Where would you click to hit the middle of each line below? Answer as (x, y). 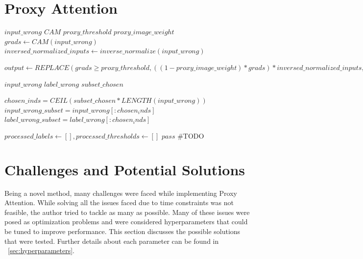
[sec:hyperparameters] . (41, 250)
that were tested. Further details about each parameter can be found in (112, 241)
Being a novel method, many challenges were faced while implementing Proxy (121, 193)
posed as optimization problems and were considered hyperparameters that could (126, 222)
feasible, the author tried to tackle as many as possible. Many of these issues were (127, 212)
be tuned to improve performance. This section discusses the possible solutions (122, 231)
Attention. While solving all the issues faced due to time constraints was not (119, 202)
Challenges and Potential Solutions (125, 169)
